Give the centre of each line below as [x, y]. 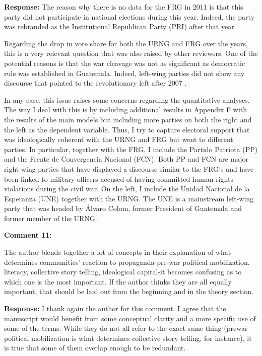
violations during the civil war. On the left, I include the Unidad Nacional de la [127, 189]
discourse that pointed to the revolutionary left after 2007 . [95, 83]
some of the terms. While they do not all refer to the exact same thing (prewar [126, 328]
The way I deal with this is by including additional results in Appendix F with [126, 110]
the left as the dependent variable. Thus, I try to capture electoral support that [127, 129]
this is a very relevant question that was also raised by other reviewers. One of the [131, 53]
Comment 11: [28, 235]
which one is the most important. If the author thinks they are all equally [118, 281]
